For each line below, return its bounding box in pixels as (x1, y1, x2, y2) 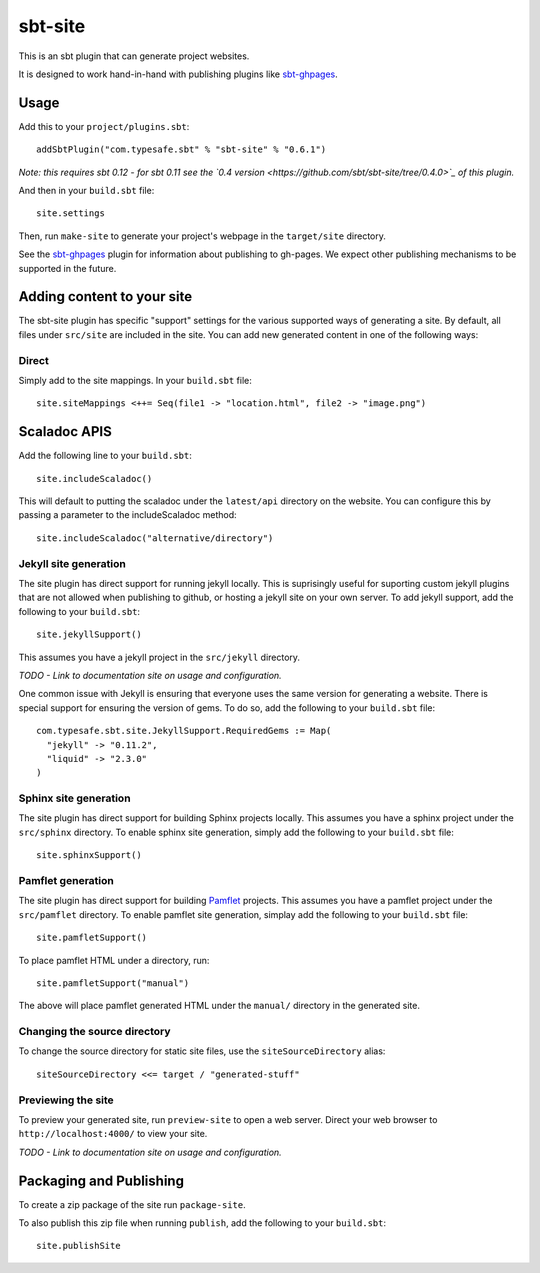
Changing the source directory (18, 1025, 171, 1039)
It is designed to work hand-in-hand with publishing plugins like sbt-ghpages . (18, 68, 339, 80)
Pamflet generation (18, 874, 114, 887)
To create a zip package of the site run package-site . (18, 1198, 246, 1210)
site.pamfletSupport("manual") (36, 977, 190, 989)
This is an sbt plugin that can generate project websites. (18, 50, 250, 62)
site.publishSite (36, 1240, 121, 1252)
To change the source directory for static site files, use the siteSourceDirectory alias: (18, 1045, 386, 1057)
